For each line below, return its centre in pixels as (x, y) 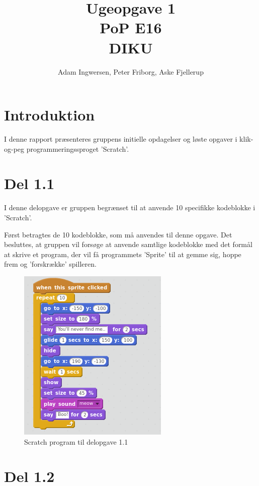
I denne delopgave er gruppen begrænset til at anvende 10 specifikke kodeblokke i (130, 207)
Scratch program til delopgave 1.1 (76, 441)
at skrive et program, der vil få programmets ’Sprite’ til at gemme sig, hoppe (123, 254)
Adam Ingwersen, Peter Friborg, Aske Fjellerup (131, 71)
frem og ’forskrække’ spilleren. (50, 264)
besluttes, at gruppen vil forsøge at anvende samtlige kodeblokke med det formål (128, 244)
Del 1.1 (29, 183)
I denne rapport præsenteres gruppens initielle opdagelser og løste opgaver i (121, 139)
